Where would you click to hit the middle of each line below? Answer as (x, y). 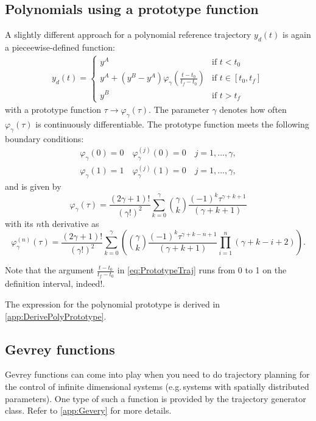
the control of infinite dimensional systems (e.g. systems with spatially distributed (157, 387)
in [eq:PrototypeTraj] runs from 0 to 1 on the (202, 270)
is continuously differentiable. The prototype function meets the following (172, 124)
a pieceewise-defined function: (60, 47)
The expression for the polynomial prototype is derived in (113, 304)
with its (19, 223)
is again (297, 34)
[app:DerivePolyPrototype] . (56, 316)
